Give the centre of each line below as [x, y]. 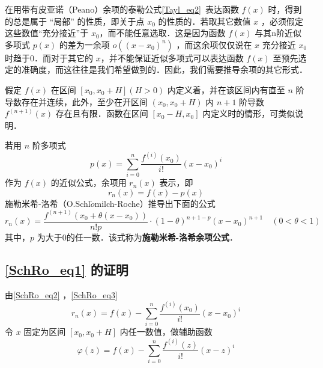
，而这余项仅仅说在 [214, 44]
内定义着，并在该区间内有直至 [226, 89]
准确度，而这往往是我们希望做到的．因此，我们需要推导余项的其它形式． [164, 69]
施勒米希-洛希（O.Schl [48, 203]
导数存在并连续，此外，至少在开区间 [76, 101]
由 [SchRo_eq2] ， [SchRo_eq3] [61, 294]
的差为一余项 [84, 44]
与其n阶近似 [278, 33]
